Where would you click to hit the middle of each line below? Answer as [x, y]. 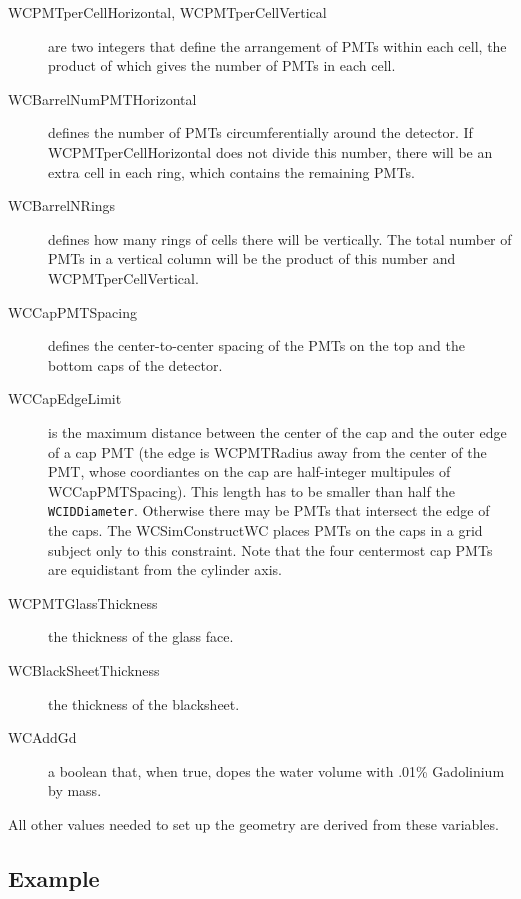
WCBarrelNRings [62, 205]
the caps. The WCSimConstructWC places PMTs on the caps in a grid [265, 529]
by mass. [75, 790]
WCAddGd [42, 737]
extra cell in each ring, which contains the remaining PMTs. [231, 171]
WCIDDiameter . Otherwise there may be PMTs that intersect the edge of [269, 510]
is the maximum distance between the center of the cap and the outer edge [277, 431]
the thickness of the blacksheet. [144, 703]
